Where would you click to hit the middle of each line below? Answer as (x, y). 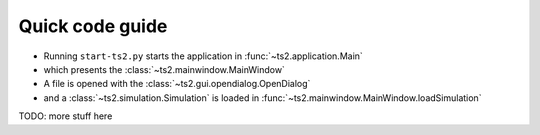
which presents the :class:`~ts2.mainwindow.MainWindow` (164, 69)
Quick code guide (93, 26)
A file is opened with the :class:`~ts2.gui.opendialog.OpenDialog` (177, 84)
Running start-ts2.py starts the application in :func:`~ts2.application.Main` (203, 56)
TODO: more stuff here (65, 116)
